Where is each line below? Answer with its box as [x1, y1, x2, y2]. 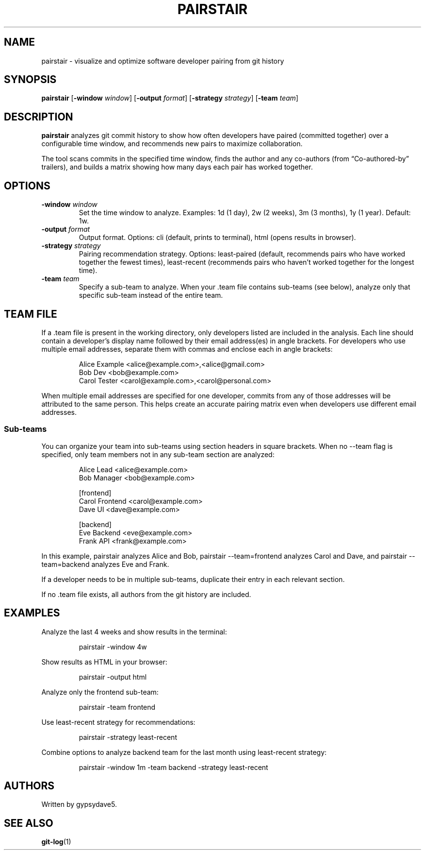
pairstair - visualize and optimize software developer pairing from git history [41, 56, 284, 65]
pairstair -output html [79, 672, 147, 681]
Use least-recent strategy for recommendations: [41, 717, 196, 726]
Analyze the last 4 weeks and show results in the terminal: [41, 627, 227, 636]
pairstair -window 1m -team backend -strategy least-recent [79, 763, 268, 771]
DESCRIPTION [4, 110, 73, 123]
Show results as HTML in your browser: [41, 657, 167, 666]
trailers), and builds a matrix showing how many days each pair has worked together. [41, 163, 313, 171]
